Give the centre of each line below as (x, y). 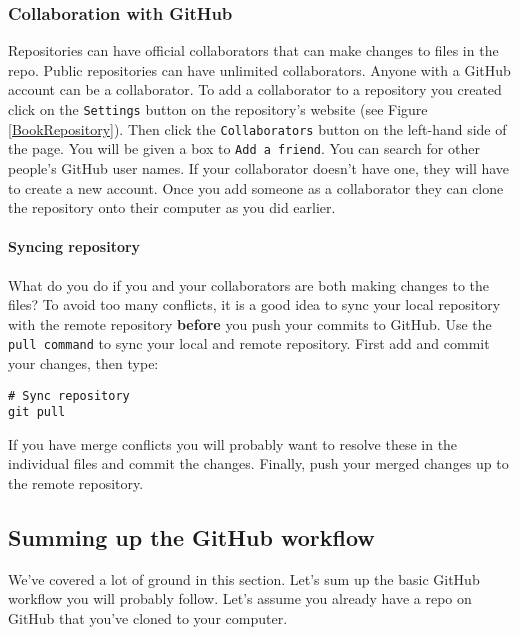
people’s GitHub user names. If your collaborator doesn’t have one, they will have (259, 167)
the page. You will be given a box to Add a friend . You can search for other (244, 148)
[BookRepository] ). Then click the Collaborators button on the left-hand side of (257, 128)
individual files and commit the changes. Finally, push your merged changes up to (258, 463)
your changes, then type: (83, 362)
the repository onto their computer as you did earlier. (172, 207)
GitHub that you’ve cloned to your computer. (148, 618)
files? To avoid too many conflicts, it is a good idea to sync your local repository (254, 304)
